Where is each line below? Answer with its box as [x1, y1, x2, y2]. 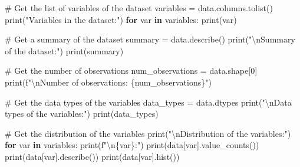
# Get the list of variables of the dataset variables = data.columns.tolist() [5, 2, 273, 14]
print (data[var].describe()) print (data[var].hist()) [5, 150, 180, 162]
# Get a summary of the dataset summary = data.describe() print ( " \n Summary [5, 33, 295, 45]
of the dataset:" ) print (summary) [5, 44, 124, 57]
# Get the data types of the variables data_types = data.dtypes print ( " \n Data [5, 96, 292, 108]
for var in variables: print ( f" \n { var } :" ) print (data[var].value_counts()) [5, 139, 259, 151]
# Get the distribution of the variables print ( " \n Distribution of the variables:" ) [5, 127, 291, 139]
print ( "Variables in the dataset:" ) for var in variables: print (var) [5, 13, 237, 25]
